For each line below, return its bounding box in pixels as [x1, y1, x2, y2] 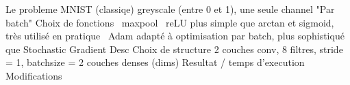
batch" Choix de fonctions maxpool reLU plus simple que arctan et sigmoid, [5, 15, 334, 29]
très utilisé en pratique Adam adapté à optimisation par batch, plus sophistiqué [5, 29, 345, 43]
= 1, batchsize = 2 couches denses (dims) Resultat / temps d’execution [5, 55, 305, 69]
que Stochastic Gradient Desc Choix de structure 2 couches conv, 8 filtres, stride [5, 41, 343, 56]
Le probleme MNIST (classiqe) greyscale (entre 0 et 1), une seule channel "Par [5, 2, 335, 16]
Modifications [5, 68, 62, 82]
